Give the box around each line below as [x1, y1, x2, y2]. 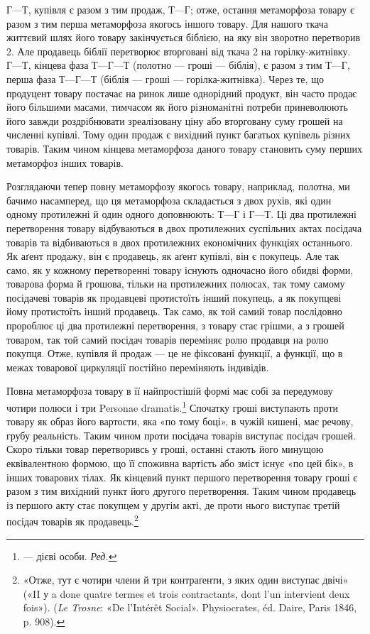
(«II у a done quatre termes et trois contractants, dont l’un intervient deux [23, 586, 350, 601]
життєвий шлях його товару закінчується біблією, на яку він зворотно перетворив [6, 30, 361, 45]
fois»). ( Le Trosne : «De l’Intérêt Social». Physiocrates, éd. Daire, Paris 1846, [23, 600, 357, 615]
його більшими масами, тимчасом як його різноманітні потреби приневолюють [6, 99, 348, 114]
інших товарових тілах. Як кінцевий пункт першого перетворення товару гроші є [6, 469, 358, 484]
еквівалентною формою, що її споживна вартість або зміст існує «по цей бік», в [6, 456, 354, 471]
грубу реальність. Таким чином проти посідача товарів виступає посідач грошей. [6, 427, 357, 442]
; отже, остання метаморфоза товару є [190, 2, 354, 16]
